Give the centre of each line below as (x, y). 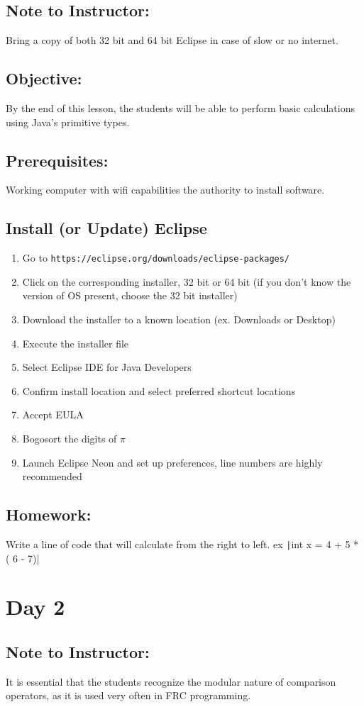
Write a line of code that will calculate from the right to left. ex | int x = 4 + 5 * (182, 544)
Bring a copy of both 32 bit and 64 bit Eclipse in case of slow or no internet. (172, 40)
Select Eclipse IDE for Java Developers (107, 367)
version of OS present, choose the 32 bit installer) (130, 295)
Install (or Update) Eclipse (106, 228)
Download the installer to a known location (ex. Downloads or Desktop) (179, 319)
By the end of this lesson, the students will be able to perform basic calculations (180, 108)
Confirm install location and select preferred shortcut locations (159, 390)
